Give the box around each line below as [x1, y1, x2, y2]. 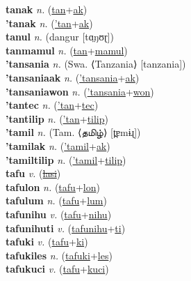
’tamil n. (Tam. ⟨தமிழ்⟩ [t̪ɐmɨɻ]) [6, 125, 141, 139]
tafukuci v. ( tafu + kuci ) [6, 261, 109, 276]
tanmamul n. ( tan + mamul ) [6, 43, 128, 57]
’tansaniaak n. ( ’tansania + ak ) [6, 70, 140, 84]
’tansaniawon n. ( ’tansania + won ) [6, 84, 154, 98]
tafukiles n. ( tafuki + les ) [6, 248, 113, 262]
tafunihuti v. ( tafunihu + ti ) [6, 220, 126, 235]
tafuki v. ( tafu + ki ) [6, 234, 88, 249]
